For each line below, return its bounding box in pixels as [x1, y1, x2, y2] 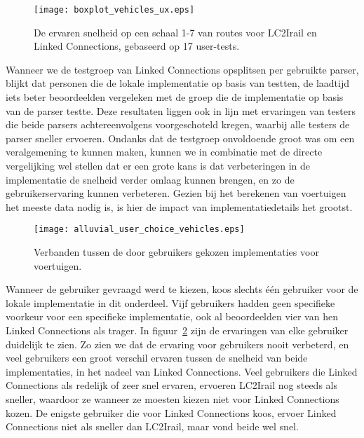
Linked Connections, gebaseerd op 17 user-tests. [34, 39, 240, 53]
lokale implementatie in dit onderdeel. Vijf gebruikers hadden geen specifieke [6, 295, 335, 310]
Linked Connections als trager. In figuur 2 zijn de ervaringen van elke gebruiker [6, 323, 349, 337]
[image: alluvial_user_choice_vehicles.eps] [34, 224, 245, 235]
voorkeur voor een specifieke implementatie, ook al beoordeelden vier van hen [6, 309, 338, 324]
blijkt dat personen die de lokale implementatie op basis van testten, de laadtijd [6, 76, 349, 90]
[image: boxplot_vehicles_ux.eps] [34, 5, 195, 15]
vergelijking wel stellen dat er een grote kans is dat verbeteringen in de [6, 158, 311, 172]
